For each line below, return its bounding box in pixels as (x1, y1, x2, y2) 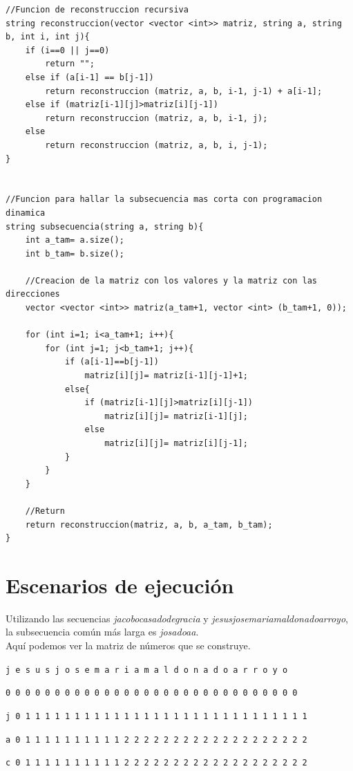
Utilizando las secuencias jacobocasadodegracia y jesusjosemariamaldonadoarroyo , (6, 611, 348, 625)
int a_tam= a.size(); (25, 235, 124, 245)
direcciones (6, 289, 60, 299)
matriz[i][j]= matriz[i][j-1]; (104, 438, 248, 448)
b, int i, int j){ (6, 32, 90, 42)
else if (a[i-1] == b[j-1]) (25, 72, 154, 82)
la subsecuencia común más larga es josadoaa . (6, 624, 199, 639)
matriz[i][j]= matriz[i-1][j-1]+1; (84, 371, 248, 381)
